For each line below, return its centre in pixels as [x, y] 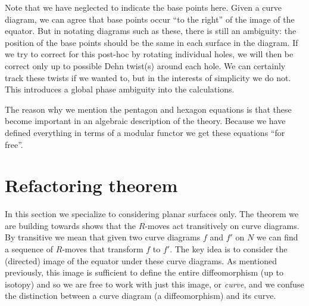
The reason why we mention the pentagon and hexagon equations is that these [148, 109]
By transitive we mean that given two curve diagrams [103, 237]
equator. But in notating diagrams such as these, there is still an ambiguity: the [151, 31]
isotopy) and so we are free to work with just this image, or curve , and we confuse [154, 284]
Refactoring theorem [91, 185]
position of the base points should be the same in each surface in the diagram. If [152, 42]
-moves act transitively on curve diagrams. [222, 225]
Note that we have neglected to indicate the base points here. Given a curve [143, 7]
